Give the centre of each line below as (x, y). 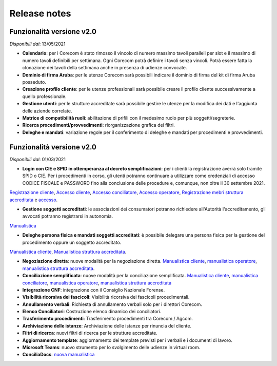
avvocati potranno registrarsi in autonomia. (68, 216)
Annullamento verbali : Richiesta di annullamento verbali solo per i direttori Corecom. (112, 304)
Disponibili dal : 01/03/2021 (38, 159)
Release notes (40, 13)
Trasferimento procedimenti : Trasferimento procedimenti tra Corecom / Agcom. (108, 319)
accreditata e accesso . (34, 200)
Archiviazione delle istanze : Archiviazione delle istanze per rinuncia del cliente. (107, 325)
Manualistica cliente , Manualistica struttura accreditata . (68, 252)
